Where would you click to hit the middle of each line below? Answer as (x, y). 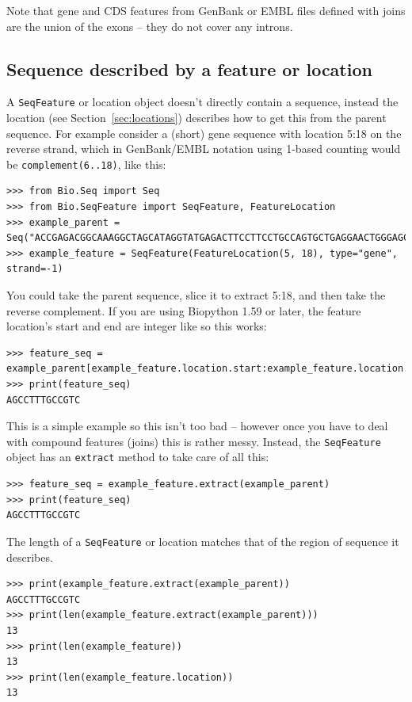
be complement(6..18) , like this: (86, 164)
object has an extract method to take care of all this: (138, 457)
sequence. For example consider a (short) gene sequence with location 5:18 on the (204, 133)
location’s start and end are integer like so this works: (137, 326)
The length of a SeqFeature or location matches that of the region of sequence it (203, 541)
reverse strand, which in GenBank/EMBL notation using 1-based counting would (204, 149)
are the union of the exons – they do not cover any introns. (150, 26)
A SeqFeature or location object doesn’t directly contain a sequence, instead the (202, 102)
